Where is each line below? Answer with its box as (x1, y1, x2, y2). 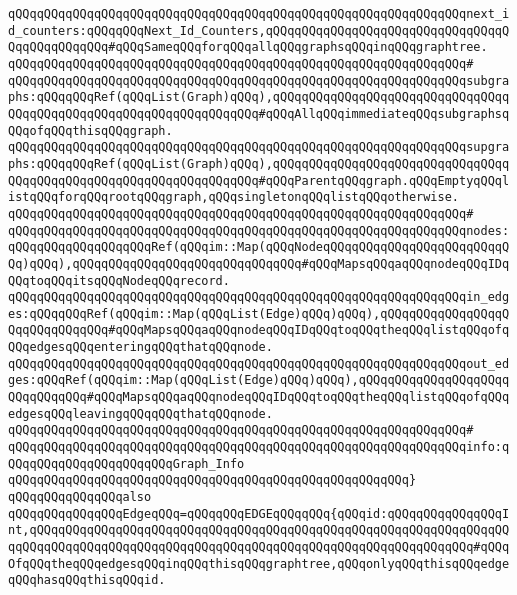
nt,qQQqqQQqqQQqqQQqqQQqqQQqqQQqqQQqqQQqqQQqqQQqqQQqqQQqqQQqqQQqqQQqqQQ (8, 523, 510, 538)
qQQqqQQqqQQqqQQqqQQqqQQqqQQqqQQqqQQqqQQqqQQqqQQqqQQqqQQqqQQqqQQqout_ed (8, 356, 510, 371)
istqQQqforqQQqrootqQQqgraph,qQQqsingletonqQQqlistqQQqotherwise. (8, 190, 460, 205)
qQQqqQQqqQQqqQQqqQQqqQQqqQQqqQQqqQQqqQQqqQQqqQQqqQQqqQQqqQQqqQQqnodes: (8, 223, 510, 238)
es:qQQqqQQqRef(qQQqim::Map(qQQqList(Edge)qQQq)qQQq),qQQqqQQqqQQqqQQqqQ (8, 306, 510, 321)
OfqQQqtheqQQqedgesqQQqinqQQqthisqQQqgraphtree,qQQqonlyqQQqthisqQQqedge (8, 556, 510, 571)
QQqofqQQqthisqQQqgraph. (8, 123, 173, 138)
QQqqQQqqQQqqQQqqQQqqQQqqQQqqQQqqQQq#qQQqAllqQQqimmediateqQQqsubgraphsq (8, 106, 510, 121)
